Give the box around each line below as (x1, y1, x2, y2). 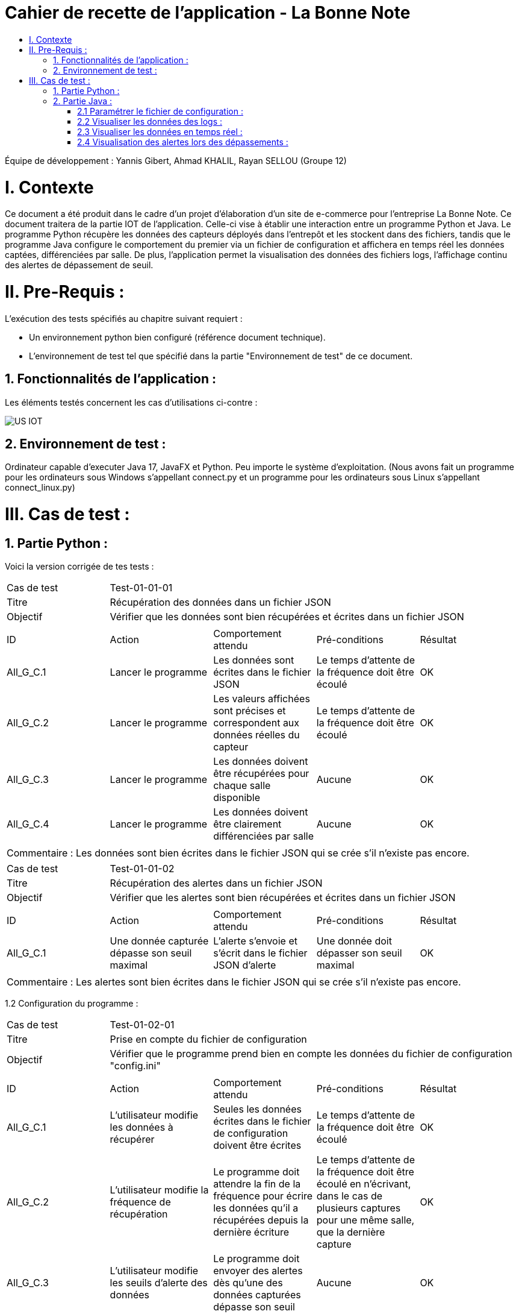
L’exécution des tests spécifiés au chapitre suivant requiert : (5, 313, 243, 324)
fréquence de (110, 1196, 171, 1209)
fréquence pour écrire (213, 1190, 313, 1202)
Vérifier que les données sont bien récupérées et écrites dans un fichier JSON (110, 611, 464, 623)
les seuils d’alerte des (110, 1277, 208, 1289)
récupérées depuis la (213, 1214, 309, 1227)
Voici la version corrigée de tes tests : (5, 561, 154, 572)
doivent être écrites (213, 1139, 302, 1152)
